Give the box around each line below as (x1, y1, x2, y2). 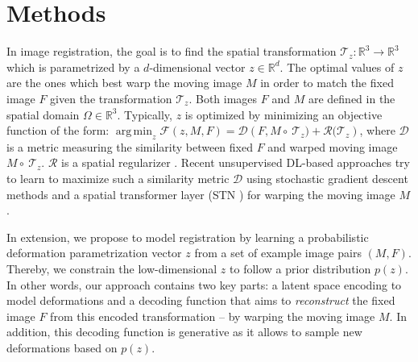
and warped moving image (267, 138, 398, 155)
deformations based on (6, 339, 118, 356)
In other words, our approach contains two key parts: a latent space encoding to (6, 276, 402, 293)
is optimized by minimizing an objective (184, 106, 383, 123)
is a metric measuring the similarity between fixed (6, 138, 253, 155)
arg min (115, 126, 152, 138)
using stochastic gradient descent (246, 170, 408, 187)
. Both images (188, 89, 258, 106)
